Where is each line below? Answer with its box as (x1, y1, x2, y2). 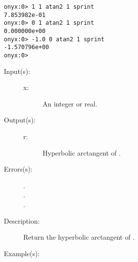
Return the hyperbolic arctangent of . (23, 232, 135, 242)
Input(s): (4, 66, 31, 76)
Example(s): (4, 248, 40, 258)
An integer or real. (43, 98, 97, 108)
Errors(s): (4, 164, 32, 174)
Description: (4, 215, 40, 226)
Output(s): (4, 115, 36, 125)
